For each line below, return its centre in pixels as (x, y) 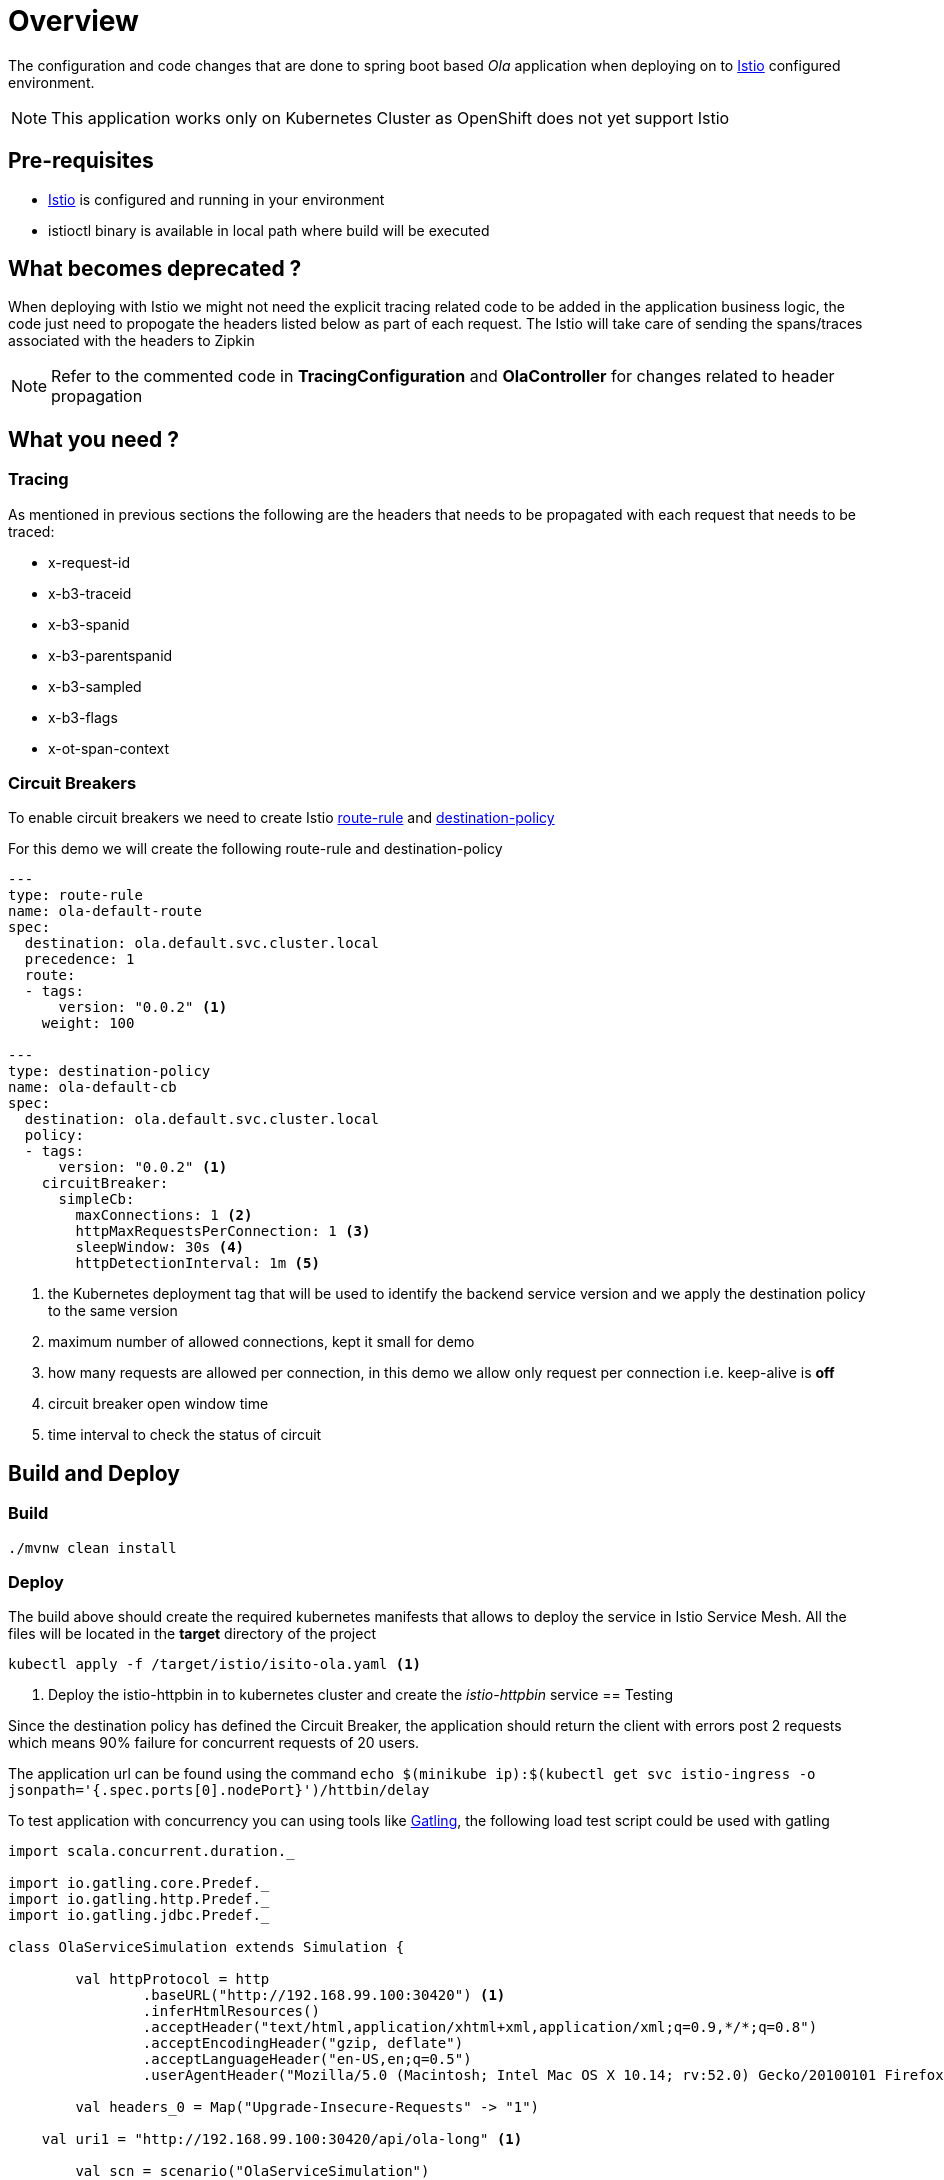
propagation (97, 396)
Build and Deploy (94, 1473)
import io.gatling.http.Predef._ (139, 1899)
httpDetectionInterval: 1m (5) (197, 1263)
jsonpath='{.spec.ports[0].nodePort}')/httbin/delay (219, 1790)
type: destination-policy (109, 1071)
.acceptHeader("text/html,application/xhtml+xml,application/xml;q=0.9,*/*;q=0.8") (480, 2027)
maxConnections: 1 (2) (164, 1215)
